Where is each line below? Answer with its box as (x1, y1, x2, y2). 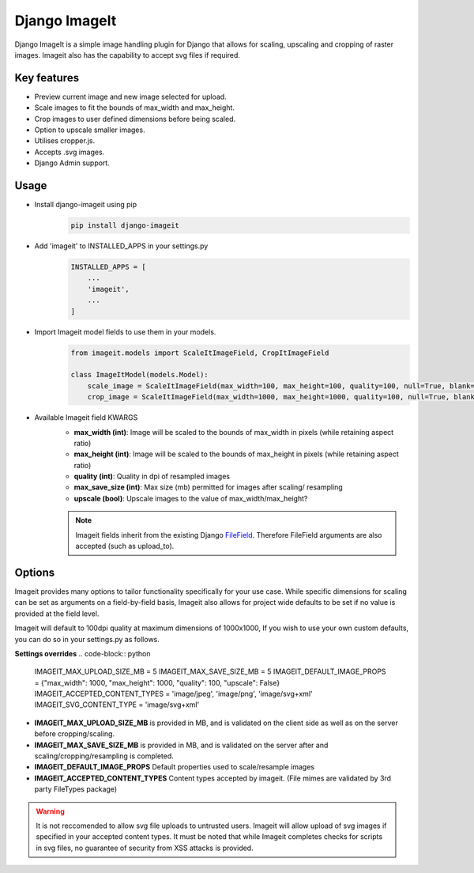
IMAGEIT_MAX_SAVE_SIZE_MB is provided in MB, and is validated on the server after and (34, 740, 329, 750)
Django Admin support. (34, 158, 110, 168)
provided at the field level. (14, 609, 100, 618)
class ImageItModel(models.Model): (70, 370, 209, 380)
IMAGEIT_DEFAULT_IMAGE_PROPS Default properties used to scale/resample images (34, 762, 315, 772)
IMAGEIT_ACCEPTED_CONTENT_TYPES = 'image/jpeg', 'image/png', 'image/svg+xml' (34, 689, 313, 699)
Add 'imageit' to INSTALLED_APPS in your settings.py (34, 241, 209, 251)
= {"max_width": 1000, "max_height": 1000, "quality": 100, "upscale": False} (34, 678, 280, 687)
